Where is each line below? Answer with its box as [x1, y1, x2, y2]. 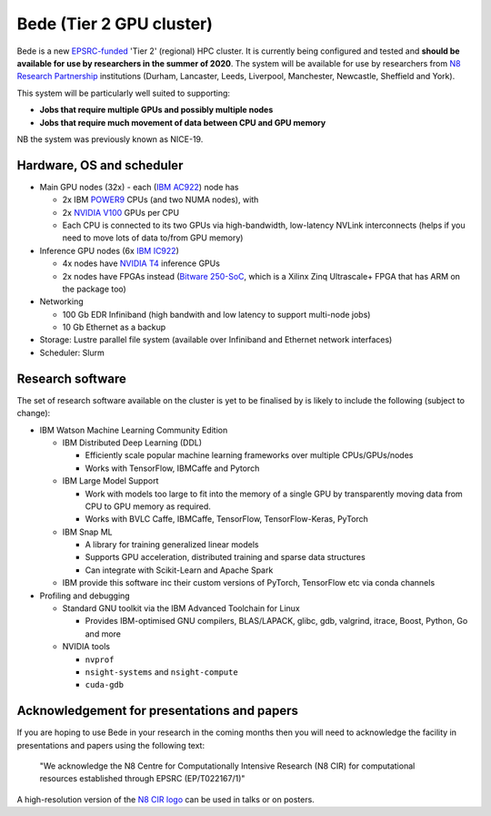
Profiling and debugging [39, 590, 131, 601]
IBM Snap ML [62, 526, 113, 537]
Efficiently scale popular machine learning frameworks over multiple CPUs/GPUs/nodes [85, 450, 414, 461]
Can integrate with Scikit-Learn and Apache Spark [85, 565, 274, 576]
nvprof [85, 654, 115, 665]
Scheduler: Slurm [39, 347, 105, 358]
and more [85, 628, 122, 639]
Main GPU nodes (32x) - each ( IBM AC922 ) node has [39, 181, 240, 192]
